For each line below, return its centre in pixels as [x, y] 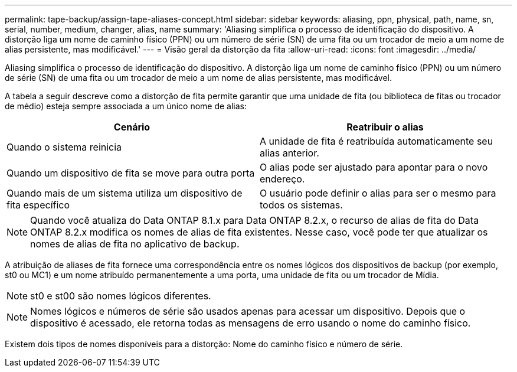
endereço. [282, 179]
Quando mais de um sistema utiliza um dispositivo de [125, 193]
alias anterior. [289, 153]
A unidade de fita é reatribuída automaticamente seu [377, 141]
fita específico [38, 205]
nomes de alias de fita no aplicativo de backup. [135, 244]
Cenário [132, 127]
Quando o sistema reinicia [64, 147]
